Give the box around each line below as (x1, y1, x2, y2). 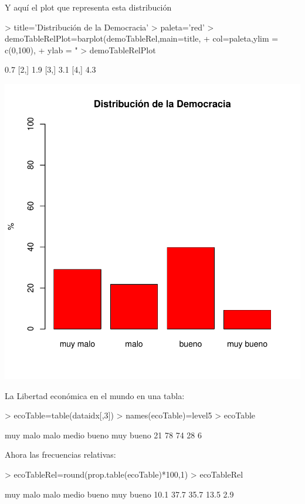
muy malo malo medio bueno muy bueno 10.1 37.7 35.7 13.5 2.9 (5, 488, 234, 500)
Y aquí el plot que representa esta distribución (5, 1, 172, 13)
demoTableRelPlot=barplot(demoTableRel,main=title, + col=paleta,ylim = (5, 32, 279, 45)
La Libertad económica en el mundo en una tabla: (5, 389, 185, 401)
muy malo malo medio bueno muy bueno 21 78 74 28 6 (5, 428, 202, 441)
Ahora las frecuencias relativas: (5, 448, 116, 461)
